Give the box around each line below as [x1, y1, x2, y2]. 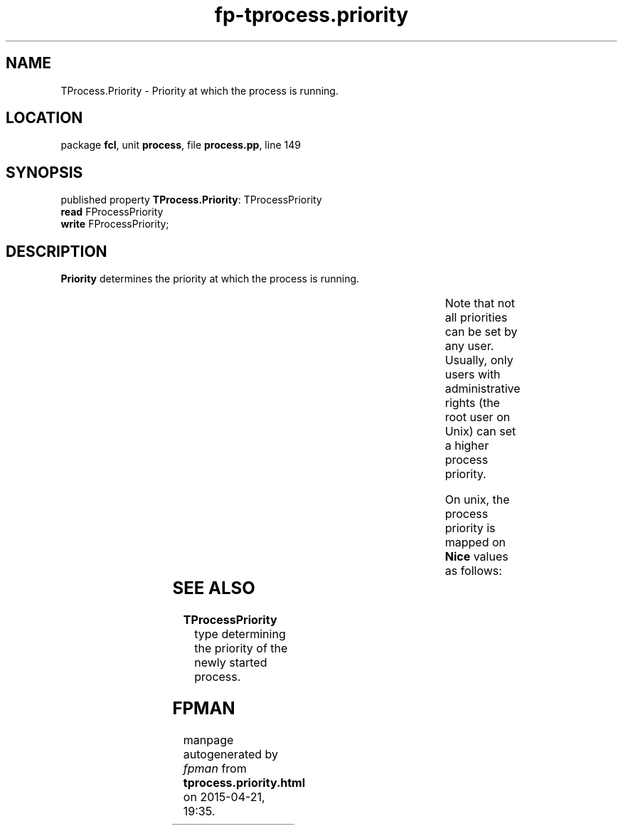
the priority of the [194, 641, 288, 656]
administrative [444, 381, 521, 396]
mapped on [444, 535, 506, 550]
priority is [444, 521, 496, 536]
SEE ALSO [172, 578, 255, 599]
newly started [194, 655, 267, 670]
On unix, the [444, 492, 510, 507]
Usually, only [444, 353, 513, 368]
